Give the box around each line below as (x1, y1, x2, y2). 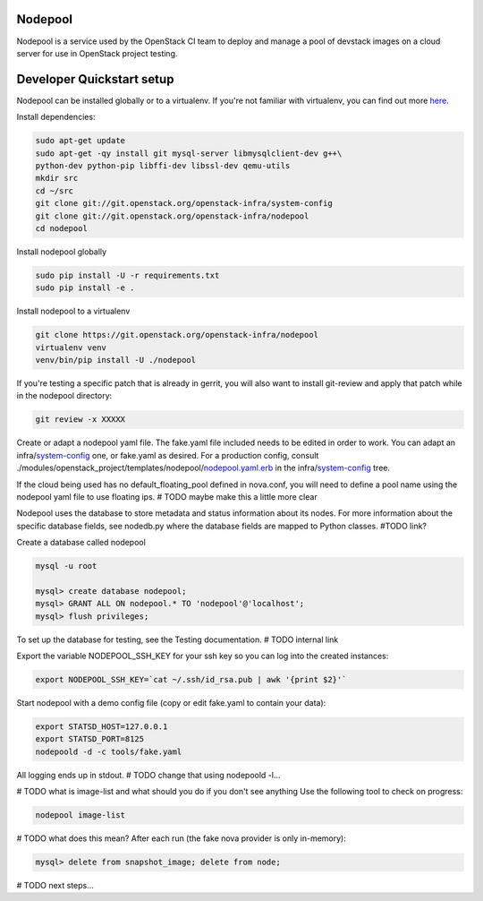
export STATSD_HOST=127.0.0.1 (35, 721, 168, 732)
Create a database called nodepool (16, 537, 147, 548)
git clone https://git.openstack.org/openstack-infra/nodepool (35, 330, 319, 340)
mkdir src (35, 173, 79, 184)
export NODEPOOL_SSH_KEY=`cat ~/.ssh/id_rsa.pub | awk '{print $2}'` (35, 674, 347, 685)
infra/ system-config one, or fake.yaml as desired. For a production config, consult (16, 450, 319, 460)
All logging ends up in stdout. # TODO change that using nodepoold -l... (16, 769, 281, 780)
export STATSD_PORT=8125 (35, 734, 145, 744)
